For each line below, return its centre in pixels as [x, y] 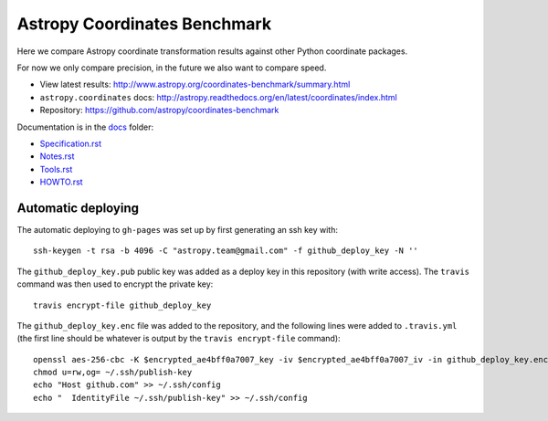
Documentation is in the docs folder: [85, 127]
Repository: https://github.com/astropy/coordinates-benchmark [159, 111]
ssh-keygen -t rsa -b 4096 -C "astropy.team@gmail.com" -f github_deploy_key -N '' [226, 251]
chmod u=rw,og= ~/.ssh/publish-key [113, 373]
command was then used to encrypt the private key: [115, 284]
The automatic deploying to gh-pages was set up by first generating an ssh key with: [177, 229]
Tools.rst [56, 169]
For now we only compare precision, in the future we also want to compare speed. [172, 68]
